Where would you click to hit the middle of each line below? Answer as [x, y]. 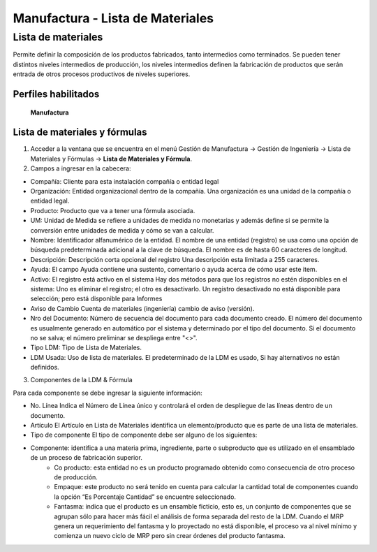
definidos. [45, 368]
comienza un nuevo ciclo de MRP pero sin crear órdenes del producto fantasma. [170, 536]
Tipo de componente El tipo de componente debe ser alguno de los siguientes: [144, 435]
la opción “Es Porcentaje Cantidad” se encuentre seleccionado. [145, 497]
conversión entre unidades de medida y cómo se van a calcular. [122, 230]
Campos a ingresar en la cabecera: [81, 168]
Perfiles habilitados [56, 94]
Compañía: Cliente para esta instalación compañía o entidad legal [125, 181]
